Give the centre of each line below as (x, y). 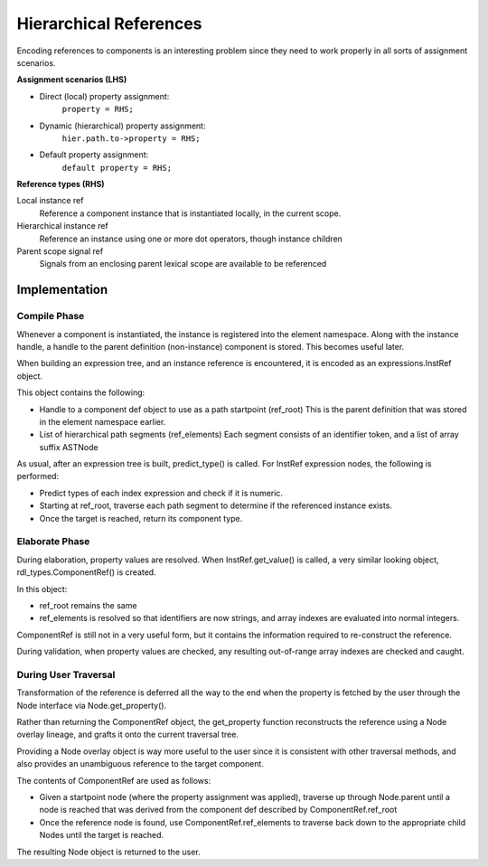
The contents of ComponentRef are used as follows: (114, 780)
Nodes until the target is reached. (102, 835)
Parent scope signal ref (60, 251)
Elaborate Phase (53, 542)
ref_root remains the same (88, 605)
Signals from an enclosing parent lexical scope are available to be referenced (183, 264)
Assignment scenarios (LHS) (72, 80)
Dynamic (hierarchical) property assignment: (122, 126)
